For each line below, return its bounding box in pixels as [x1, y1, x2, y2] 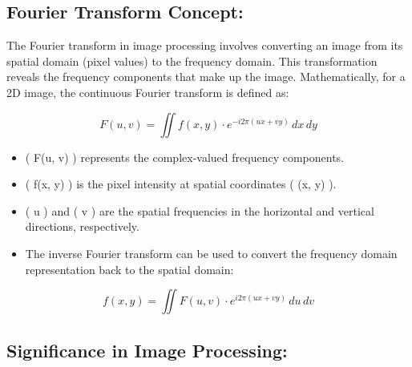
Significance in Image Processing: [6, 337, 288, 362]
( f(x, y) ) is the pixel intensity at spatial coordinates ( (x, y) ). [25, 175, 337, 192]
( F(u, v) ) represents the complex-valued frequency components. [25, 148, 344, 165]
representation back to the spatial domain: [25, 260, 234, 277]
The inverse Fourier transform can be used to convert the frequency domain [25, 244, 398, 261]
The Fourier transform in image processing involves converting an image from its [6, 37, 403, 54]
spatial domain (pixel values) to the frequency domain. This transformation [6, 52, 378, 69]
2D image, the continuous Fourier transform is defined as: [6, 83, 289, 100]
